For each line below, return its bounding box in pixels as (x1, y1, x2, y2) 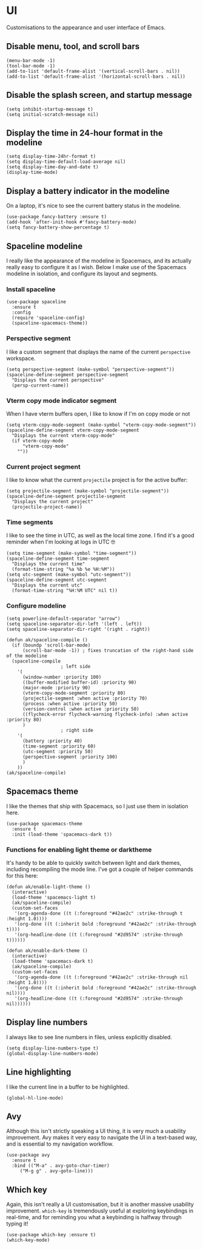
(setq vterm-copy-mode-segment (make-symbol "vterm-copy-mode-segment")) (6, 422, 197, 428)
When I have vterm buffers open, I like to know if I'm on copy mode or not (6, 410, 190, 417)
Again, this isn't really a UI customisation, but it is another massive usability (6, 1201, 194, 1208)
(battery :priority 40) (22, 738, 83, 744)
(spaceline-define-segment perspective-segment (6, 371, 129, 377)
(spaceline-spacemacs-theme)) (12, 320, 88, 326)
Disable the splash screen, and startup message (6, 90, 193, 100)
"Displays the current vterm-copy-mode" (12, 432, 115, 438)
